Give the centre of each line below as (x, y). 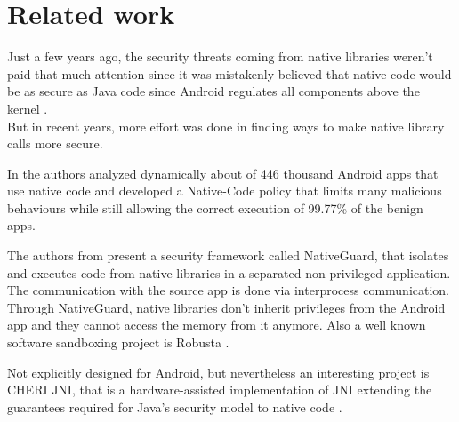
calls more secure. (55, 143)
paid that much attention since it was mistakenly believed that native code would (229, 73)
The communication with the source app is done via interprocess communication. (229, 290)
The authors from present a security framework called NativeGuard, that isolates (228, 255)
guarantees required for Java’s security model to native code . (175, 406)
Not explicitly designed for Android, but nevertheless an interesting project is (218, 372)
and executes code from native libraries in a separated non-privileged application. (229, 272)
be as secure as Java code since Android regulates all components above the (213, 91)
